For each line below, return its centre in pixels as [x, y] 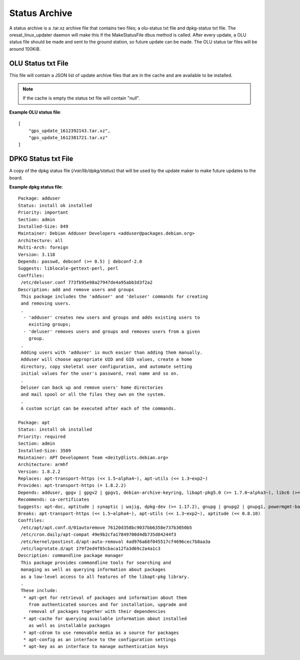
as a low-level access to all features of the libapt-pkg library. [105, 576]
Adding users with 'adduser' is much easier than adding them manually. [112, 353]
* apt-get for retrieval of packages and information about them [105, 597]
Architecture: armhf [43, 465]
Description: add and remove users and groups [76, 289]
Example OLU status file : [35, 112]
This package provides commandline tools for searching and [96, 562]
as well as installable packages [69, 626]
